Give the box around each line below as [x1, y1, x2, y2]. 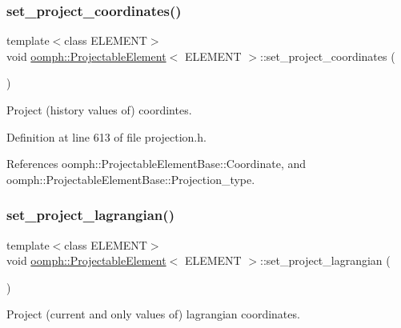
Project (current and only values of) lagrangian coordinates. [6, 306, 300, 322]
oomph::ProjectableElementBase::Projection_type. [6, 170, 255, 187]
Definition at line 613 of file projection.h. [6, 128, 207, 145]
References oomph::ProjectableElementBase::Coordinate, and [6, 155, 307, 172]
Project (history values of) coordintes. [6, 102, 192, 118]
